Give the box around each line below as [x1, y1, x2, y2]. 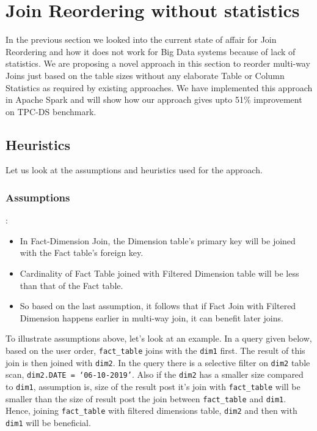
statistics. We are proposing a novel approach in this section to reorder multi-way [5, 57, 310, 70]
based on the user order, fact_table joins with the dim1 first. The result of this [5, 344, 305, 357]
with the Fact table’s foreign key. [20, 246, 144, 259]
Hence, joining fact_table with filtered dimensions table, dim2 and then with [5, 404, 297, 417]
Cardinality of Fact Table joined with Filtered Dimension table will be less [20, 267, 299, 280]
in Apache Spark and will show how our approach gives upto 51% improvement [5, 93, 302, 106]
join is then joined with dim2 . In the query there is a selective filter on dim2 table [5, 356, 310, 369]
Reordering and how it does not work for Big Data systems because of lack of [5, 45, 296, 58]
